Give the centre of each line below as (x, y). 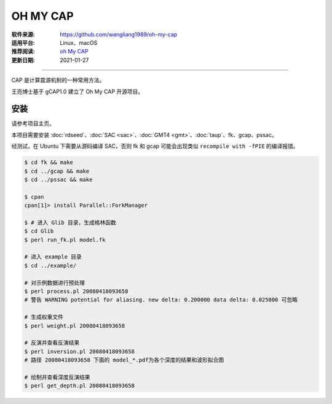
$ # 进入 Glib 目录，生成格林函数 (70, 222)
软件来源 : (23, 34)
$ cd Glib (39, 231)
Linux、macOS (79, 42)
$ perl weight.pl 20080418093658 (75, 326)
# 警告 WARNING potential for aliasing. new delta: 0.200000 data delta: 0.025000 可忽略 (161, 300)
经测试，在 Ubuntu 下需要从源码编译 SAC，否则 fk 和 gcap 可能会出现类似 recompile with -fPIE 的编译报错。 (155, 146)
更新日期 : (23, 60)
